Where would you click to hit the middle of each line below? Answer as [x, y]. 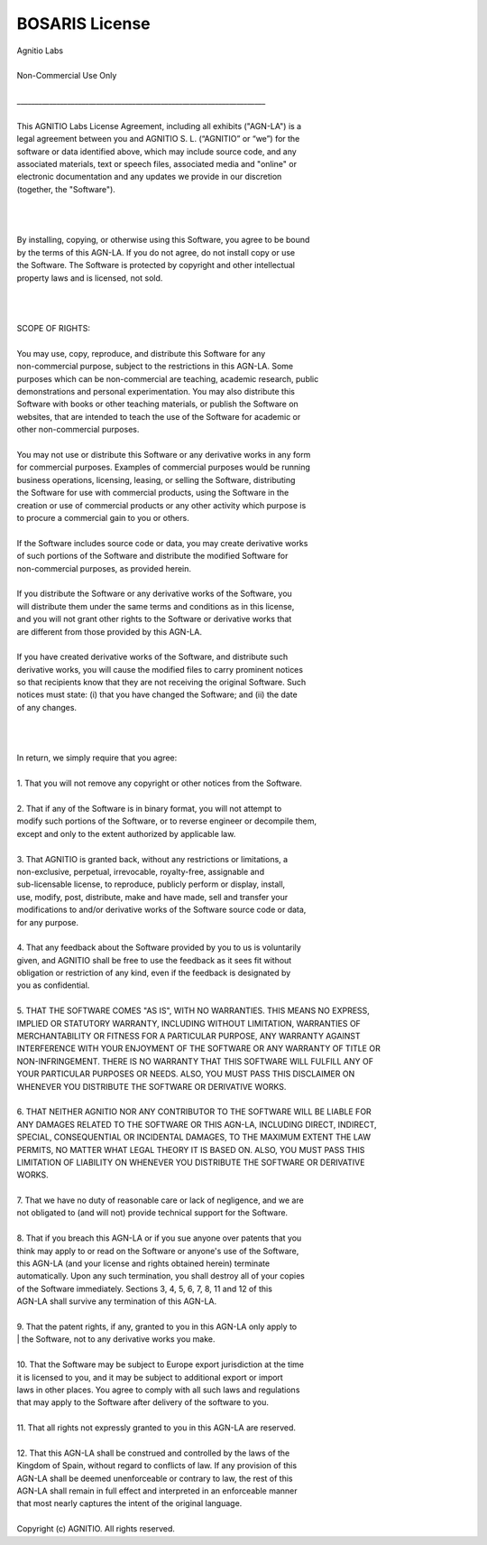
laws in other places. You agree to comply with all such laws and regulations [158, 1390]
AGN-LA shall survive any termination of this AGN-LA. [116, 1301]
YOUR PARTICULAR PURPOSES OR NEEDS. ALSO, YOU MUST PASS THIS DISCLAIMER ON [186, 1074]
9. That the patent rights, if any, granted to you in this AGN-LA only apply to [157, 1326]
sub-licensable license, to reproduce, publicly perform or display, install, [151, 884]
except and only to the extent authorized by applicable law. [126, 833]
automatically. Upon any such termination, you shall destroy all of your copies [161, 1276]
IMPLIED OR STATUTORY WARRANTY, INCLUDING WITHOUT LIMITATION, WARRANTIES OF [188, 1023]
